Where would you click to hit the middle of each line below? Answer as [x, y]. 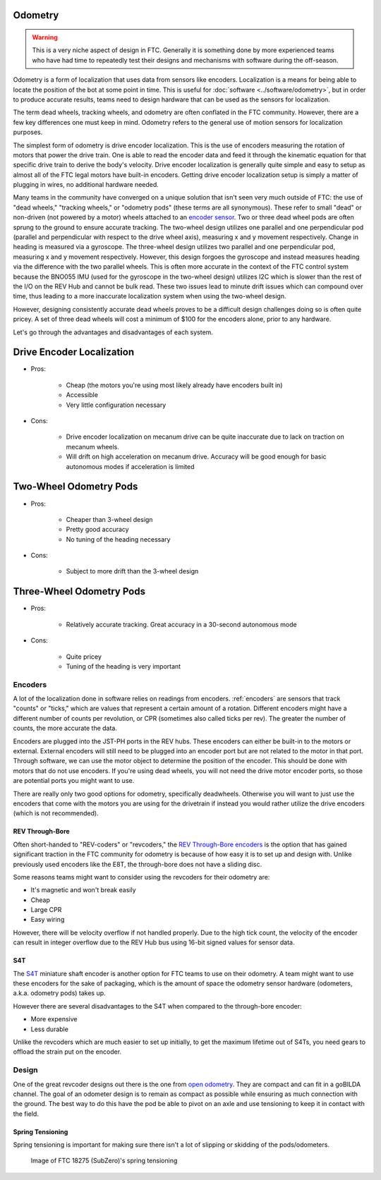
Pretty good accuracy [98, 530]
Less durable [49, 1029]
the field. [26, 1114]
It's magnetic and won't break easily [84, 890]
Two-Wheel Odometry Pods [75, 487]
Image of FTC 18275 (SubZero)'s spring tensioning [104, 1161]
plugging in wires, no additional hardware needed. [86, 185]
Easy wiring [48, 920]
